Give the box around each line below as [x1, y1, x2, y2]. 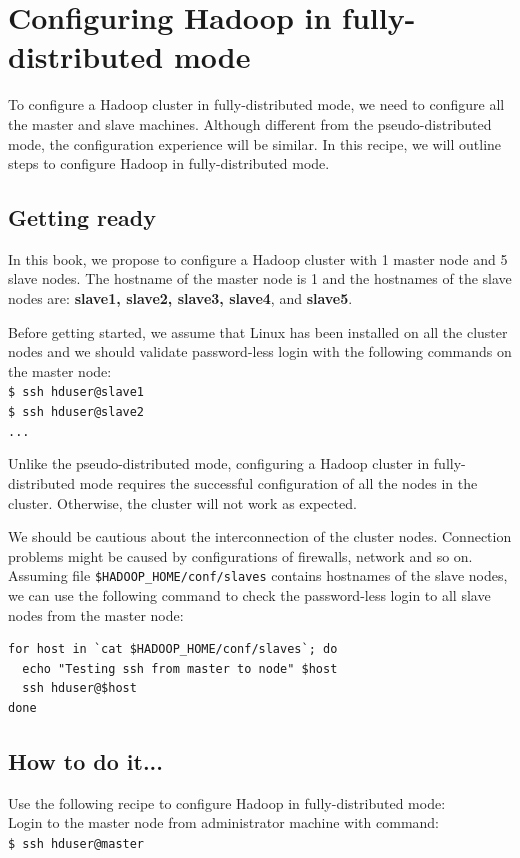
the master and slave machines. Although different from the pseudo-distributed [8, 113, 492, 134]
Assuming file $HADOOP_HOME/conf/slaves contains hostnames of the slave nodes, [8, 565, 508, 586]
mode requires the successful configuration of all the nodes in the [79, 473, 478, 494]
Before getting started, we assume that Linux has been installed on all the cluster [8, 321, 508, 342]
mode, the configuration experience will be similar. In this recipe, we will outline [8, 133, 502, 154]
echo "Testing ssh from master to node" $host [22, 661, 338, 676]
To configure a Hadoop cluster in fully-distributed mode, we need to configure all [8, 94, 505, 115]
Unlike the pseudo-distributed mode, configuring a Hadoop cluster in [8, 453, 430, 474]
